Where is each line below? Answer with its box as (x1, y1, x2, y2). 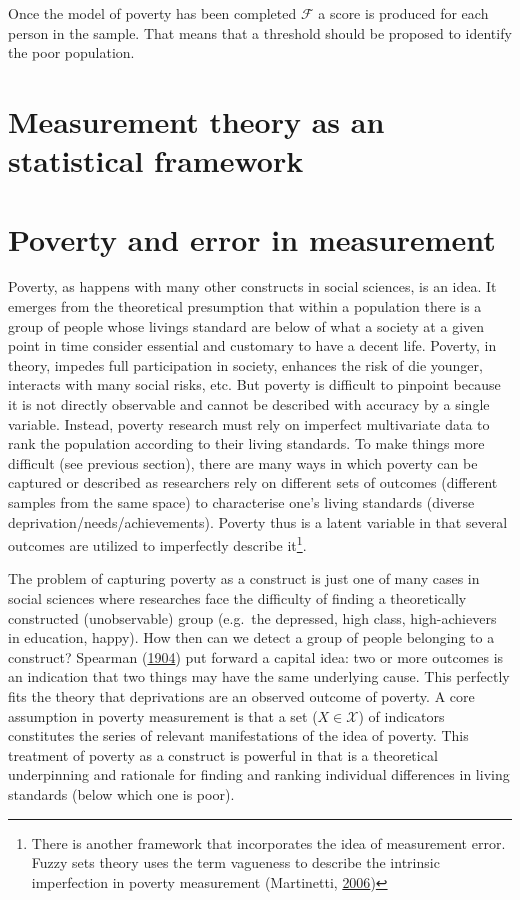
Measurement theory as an (8, 100, 385, 141)
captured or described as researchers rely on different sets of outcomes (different (8, 472, 498, 493)
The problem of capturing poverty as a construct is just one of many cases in (8, 568, 480, 589)
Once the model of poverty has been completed (8, 3, 297, 23)
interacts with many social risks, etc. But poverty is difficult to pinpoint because (8, 374, 501, 395)
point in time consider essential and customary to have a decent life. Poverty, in (8, 335, 497, 356)
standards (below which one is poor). (8, 783, 235, 804)
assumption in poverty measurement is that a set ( (8, 705, 318, 726)
